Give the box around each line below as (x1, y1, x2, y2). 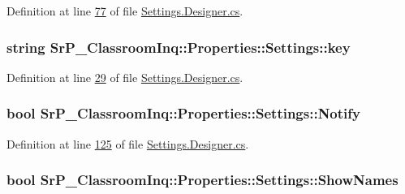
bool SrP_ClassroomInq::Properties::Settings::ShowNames (6, 170, 399, 190)
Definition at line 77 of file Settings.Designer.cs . (6, 2, 243, 19)
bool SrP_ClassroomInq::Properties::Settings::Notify (6, 103, 360, 123)
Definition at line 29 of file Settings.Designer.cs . (6, 68, 243, 85)
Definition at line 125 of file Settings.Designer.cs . (6, 135, 249, 152)
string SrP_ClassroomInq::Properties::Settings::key (6, 37, 351, 57)
